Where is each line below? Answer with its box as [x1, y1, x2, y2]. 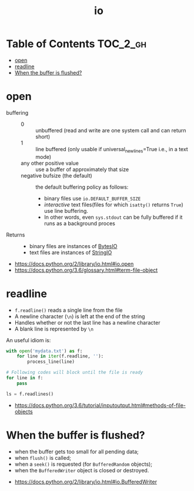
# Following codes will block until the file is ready [6, 369, 143, 376]
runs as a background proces [44, 219, 116, 227]
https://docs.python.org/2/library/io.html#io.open [14, 260, 134, 267]
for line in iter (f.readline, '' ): [16, 353, 104, 359]
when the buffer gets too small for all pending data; [14, 448, 139, 455]
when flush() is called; [14, 454, 72, 461]
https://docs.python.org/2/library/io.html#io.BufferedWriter [14, 478, 158, 485]
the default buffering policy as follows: [35, 183, 129, 191]
